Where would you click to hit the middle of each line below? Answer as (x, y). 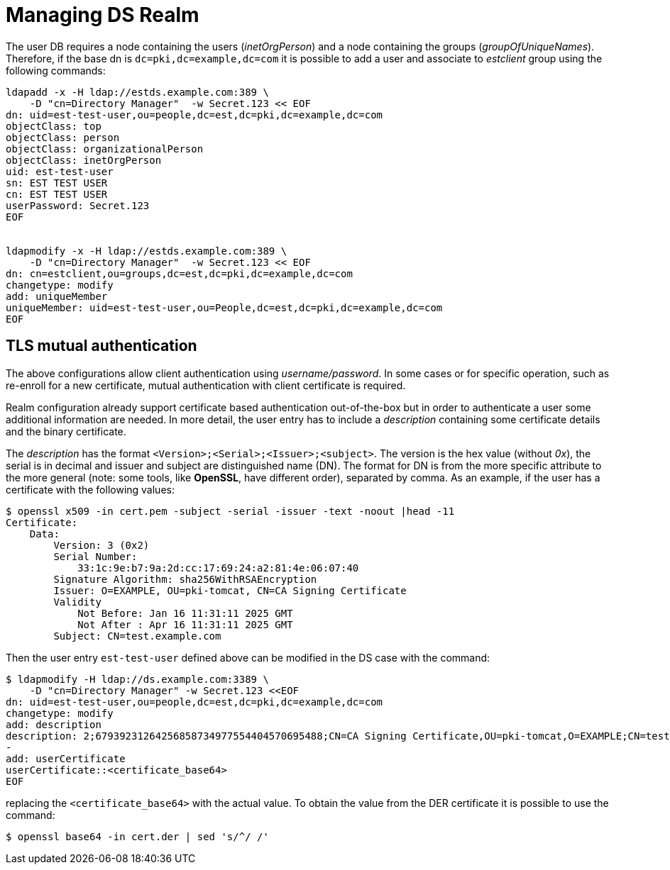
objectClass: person (63, 137)
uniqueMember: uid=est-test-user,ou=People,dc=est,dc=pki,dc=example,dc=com (224, 307)
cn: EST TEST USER (57, 194)
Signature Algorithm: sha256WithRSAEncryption (185, 579)
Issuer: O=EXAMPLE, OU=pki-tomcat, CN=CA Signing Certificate (230, 590)
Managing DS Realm (103, 15)
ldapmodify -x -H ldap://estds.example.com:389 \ (147, 251)
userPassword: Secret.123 (78, 205)
